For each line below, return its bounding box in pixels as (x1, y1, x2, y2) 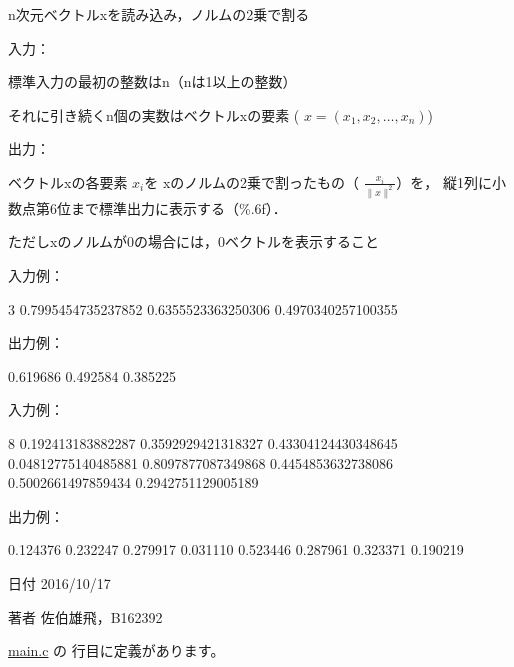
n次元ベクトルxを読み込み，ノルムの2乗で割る (8, 4, 310, 24)
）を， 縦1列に (396, 171, 492, 192)
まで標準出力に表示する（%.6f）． (70, 197, 287, 218)
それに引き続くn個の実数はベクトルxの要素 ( (8, 104, 300, 125)
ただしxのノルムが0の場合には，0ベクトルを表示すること (8, 231, 380, 252)
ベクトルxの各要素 (8, 171, 128, 192)
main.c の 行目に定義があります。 (8, 640, 225, 661)
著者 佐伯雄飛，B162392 (8, 606, 163, 627)
